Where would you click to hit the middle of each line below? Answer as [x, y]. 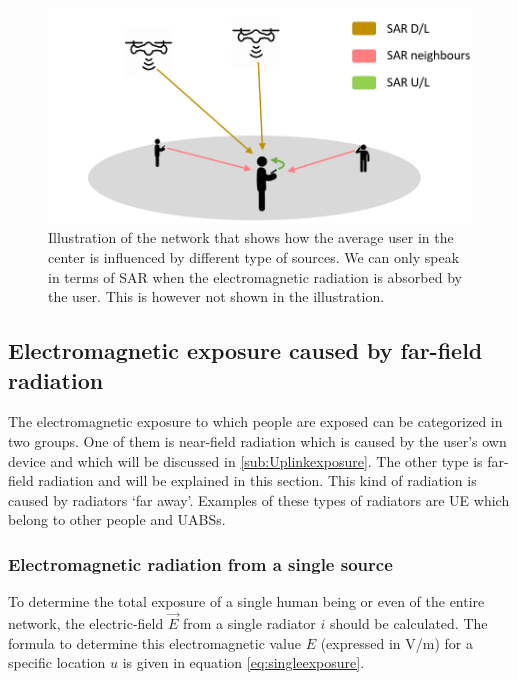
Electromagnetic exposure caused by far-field [245, 350]
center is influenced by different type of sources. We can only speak [254, 256]
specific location [57, 662]
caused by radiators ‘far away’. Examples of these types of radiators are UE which [259, 499]
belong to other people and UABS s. [117, 519]
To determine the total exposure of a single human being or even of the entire [246, 601]
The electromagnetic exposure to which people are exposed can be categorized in [255, 421]
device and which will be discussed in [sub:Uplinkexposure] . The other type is [245, 460]
